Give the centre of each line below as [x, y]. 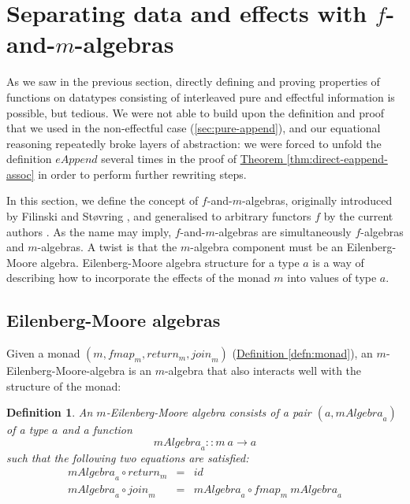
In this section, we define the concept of [102, 200]
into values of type [332, 278]
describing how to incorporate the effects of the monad [138, 278]
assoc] [20, 174]
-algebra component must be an [267, 247]
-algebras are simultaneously [283, 231]
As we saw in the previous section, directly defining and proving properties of [193, 82]
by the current [358, 216]
